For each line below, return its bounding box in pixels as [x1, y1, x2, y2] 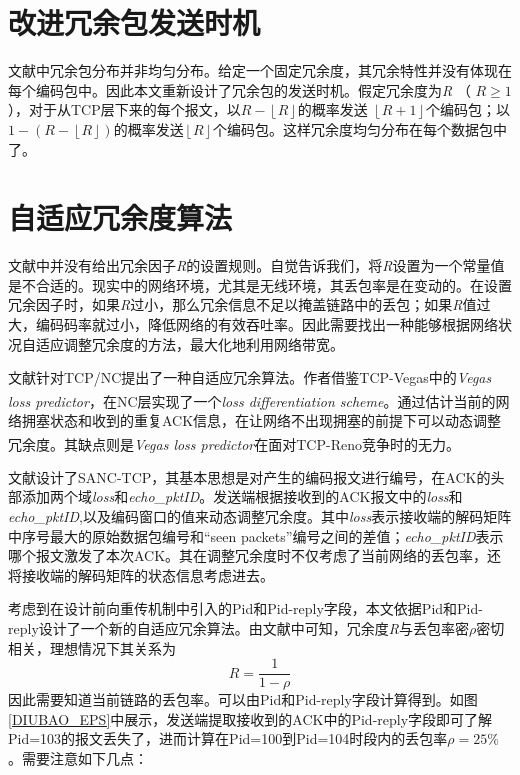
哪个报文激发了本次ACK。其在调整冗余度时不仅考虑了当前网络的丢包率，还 [8, 545, 502, 566]
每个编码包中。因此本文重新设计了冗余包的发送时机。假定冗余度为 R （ [8, 79, 471, 100]
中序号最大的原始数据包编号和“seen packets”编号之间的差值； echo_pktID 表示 [8, 525, 504, 546]
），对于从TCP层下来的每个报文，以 [8, 99, 241, 120]
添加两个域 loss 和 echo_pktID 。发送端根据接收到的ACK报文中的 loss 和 [21, 486, 463, 507]
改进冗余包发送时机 [8, 2, 261, 43]
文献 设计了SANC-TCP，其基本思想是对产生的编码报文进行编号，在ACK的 [8, 466, 491, 487]
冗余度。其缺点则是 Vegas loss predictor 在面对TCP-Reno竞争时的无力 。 [8, 433, 460, 454]
